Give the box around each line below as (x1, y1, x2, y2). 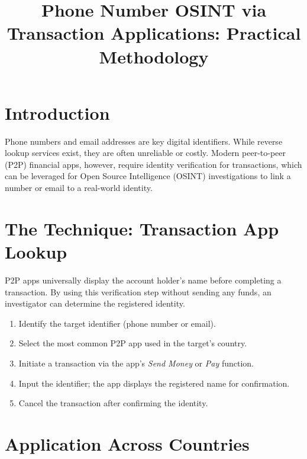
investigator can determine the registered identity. (5, 297, 185, 310)
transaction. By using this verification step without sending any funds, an (5, 285, 272, 298)
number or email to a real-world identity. (5, 181, 153, 194)
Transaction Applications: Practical (7, 21, 301, 45)
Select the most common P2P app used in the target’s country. (18, 337, 247, 349)
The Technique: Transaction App (5, 216, 279, 240)
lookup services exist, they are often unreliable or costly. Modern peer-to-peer (5, 146, 286, 159)
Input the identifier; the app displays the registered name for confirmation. (18, 377, 290, 389)
